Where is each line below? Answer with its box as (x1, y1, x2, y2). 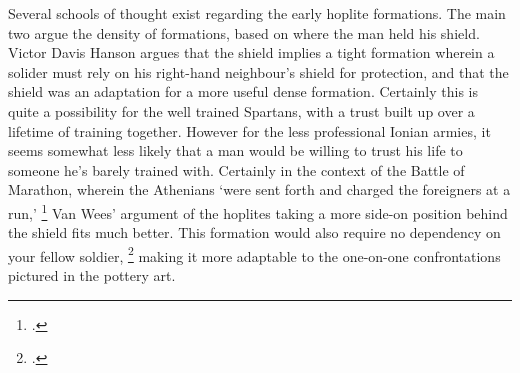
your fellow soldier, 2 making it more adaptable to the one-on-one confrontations (8, 242, 501, 266)
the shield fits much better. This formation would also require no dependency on (8, 222, 501, 243)
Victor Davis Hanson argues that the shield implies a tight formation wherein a (8, 42, 495, 63)
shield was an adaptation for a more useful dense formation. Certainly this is (8, 81, 479, 102)
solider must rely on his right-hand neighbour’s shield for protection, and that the (8, 61, 509, 82)
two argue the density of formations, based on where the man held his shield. (8, 22, 480, 43)
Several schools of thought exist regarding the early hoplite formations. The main (8, 3, 506, 23)
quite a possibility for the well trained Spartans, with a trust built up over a (8, 100, 475, 121)
